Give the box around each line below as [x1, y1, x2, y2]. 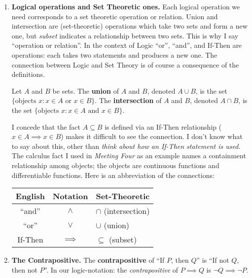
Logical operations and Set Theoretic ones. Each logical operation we [11, 1, 240, 11]
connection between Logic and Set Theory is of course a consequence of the [11, 59, 239, 69]
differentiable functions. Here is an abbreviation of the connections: [11, 170, 215, 180]
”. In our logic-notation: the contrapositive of [44, 264, 179, 275]
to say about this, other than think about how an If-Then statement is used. [11, 140, 241, 151]
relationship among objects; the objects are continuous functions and [11, 160, 219, 170]
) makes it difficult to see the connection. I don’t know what [61, 131, 243, 141]
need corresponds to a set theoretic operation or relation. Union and [11, 11, 218, 21]
